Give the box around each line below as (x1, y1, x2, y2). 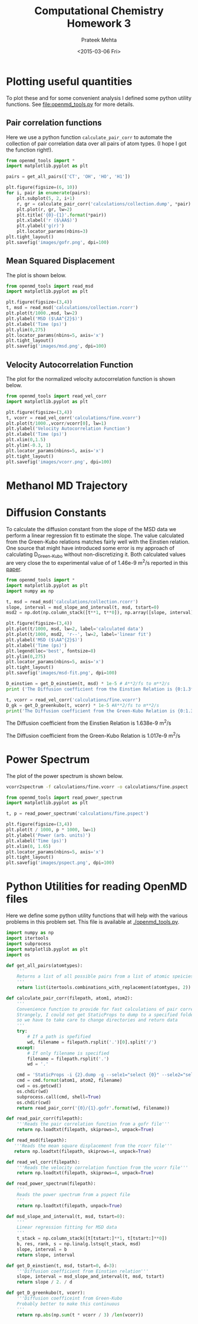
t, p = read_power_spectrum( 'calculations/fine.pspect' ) (6, 811, 149, 817)
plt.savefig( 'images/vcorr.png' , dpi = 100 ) (6, 459, 112, 465)
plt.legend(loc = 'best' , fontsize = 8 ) (6, 648, 96, 654)
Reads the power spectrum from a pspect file (16, 1192, 131, 1198)
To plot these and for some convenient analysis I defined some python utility (6, 94, 192, 101)
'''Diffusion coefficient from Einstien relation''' (16, 1268, 149, 1274)
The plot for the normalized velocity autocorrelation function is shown (6, 375, 176, 383)
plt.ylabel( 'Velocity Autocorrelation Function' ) (6, 426, 131, 432)
